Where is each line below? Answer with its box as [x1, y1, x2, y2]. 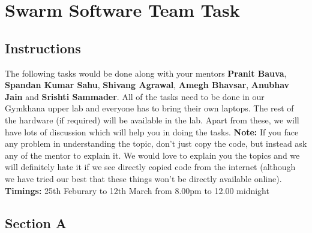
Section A [5, 213, 67, 232]
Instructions [5, 38, 81, 57]
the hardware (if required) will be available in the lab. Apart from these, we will [5, 113, 299, 126]
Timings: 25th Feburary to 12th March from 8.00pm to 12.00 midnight [5, 184, 269, 196]
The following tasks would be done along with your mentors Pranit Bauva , [5, 66, 287, 79]
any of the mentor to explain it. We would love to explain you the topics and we [5, 149, 300, 161]
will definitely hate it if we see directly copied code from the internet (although [5, 161, 296, 173]
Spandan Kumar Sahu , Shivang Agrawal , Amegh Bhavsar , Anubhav [5, 78, 290, 91]
